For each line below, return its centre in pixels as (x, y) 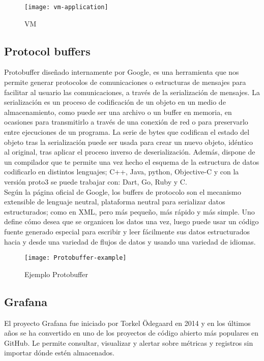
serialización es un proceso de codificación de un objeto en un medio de (115, 102)
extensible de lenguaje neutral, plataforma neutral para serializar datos (115, 202)
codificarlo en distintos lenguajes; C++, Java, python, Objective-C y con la (122, 172)
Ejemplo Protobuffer (56, 274)
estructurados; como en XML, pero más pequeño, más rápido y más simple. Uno (129, 211)
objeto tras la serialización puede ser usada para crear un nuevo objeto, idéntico (128, 142)
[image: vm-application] (66, 7)
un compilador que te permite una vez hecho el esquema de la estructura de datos (132, 161)
